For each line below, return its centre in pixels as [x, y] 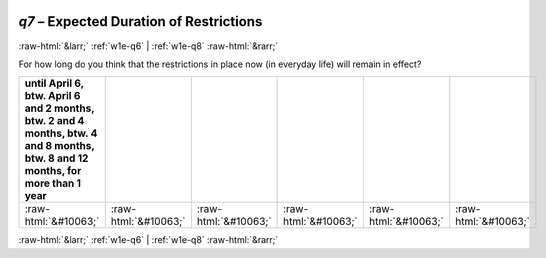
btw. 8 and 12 [56, 158]
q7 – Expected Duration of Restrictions [140, 21]
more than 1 [53, 183]
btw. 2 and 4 [54, 121]
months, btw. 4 [61, 133]
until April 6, [54, 83]
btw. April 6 [52, 96]
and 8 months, [59, 146]
